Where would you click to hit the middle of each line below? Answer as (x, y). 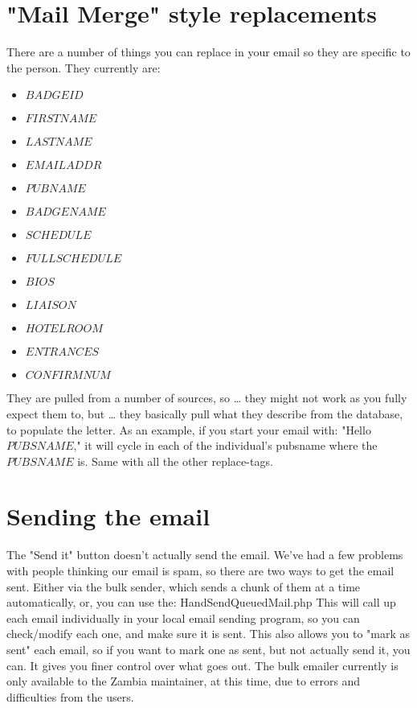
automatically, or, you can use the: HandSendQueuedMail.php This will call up (201, 602)
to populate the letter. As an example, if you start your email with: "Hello (189, 429)
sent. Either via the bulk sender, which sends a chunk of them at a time (184, 586)
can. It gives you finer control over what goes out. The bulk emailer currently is (202, 665)
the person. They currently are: (84, 67)
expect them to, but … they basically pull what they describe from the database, (205, 413)
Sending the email (108, 516)
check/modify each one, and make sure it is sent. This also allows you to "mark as (208, 634)
